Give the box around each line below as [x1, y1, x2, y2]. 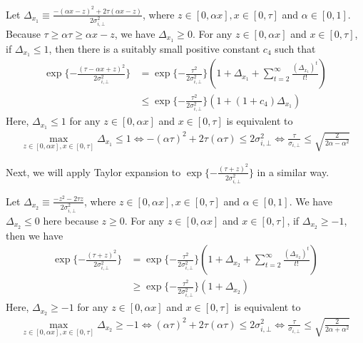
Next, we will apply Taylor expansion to [6, 164, 181, 179]
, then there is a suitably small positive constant [48, 41, 260, 56]
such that [275, 41, 316, 56]
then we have [6, 227, 63, 242]
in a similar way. [257, 164, 329, 179]
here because [43, 213, 98, 227]
